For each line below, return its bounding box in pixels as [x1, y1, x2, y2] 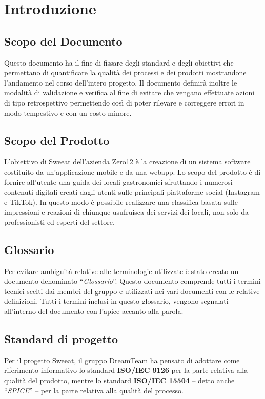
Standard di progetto [4, 331, 118, 347]
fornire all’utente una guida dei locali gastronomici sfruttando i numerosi [4, 176, 233, 187]
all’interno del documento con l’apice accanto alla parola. [4, 306, 184, 317]
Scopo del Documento [4, 33, 123, 49]
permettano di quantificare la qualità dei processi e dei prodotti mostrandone [4, 67, 247, 78]
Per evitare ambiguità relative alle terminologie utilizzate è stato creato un [4, 265, 239, 276]
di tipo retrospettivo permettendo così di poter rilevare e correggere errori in [4, 97, 244, 108]
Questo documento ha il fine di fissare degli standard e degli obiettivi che [4, 57, 234, 68]
